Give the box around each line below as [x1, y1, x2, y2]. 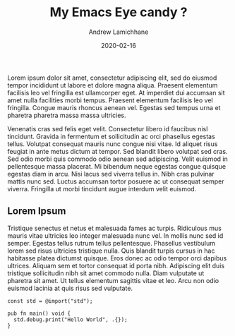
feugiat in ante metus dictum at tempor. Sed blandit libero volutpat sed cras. [7, 147, 228, 155]
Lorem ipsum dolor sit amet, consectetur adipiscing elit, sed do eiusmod [7, 73, 217, 82]
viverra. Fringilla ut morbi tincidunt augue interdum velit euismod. [7, 184, 197, 193]
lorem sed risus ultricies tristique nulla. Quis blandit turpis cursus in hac [7, 246, 215, 255]
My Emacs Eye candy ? [49, 4, 188, 20]
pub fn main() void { [7, 310, 71, 317]
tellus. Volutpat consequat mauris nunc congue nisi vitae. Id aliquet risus [7, 139, 218, 148]
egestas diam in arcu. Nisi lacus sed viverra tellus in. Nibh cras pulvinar [7, 169, 215, 178]
